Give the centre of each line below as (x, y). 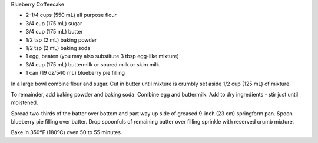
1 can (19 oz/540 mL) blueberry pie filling (75, 73)
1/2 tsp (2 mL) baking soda (58, 48)
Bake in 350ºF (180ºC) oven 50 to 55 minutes (66, 132)
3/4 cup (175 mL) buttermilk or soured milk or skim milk (92, 64)
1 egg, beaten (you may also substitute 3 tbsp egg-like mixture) (102, 56)
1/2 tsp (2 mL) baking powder (61, 40)
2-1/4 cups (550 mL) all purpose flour (71, 15)
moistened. (24, 102)
